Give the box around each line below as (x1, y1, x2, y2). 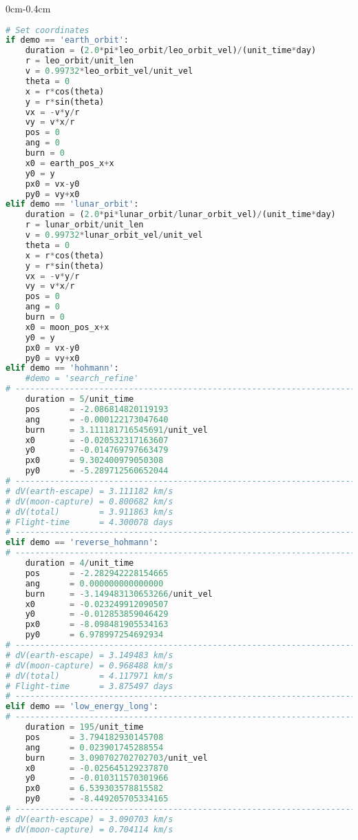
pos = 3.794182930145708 (25, 732, 164, 742)
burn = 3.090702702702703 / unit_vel (25, 752, 208, 763)
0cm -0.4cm (6, 1, 51, 15)
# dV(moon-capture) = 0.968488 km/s (6, 660, 173, 670)
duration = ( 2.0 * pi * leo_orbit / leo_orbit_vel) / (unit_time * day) (25, 45, 317, 56)
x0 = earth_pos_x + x (25, 158, 114, 168)
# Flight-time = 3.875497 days (6, 681, 173, 691)
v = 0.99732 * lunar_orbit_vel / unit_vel (25, 230, 203, 240)
